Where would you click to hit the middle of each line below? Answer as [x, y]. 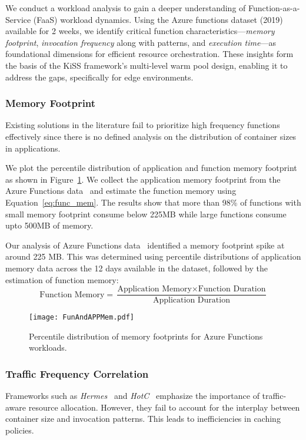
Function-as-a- [274, 8]
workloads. [48, 347]
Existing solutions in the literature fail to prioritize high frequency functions [143, 125]
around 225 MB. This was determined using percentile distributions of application [153, 256]
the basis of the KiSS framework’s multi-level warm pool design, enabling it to [147, 65]
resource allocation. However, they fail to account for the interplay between [164, 407]
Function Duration [232, 289]
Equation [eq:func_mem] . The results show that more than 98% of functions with [153, 202]
